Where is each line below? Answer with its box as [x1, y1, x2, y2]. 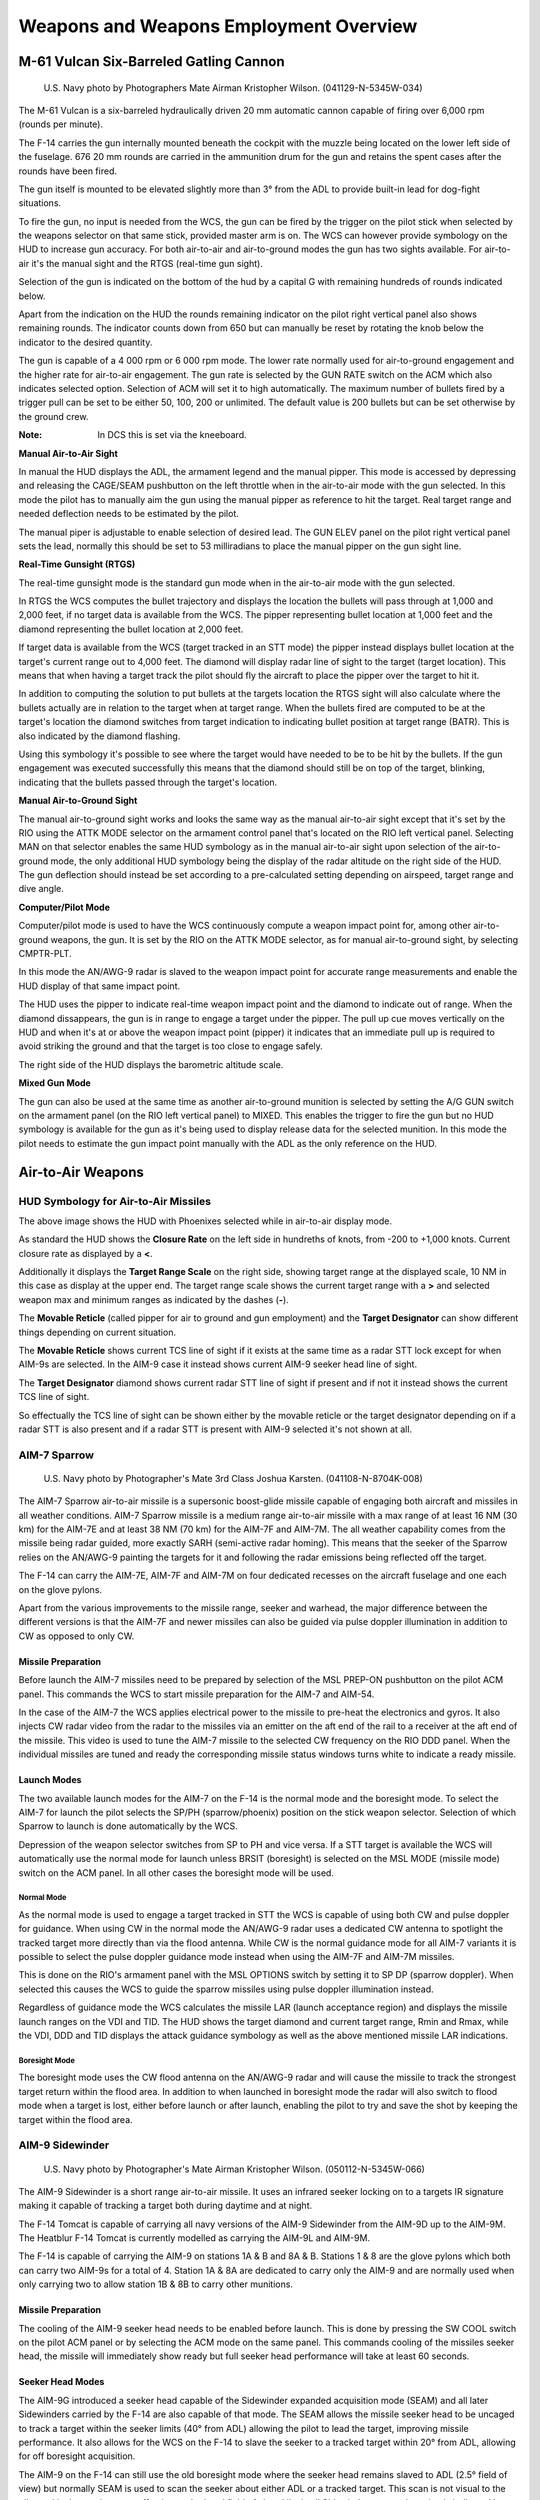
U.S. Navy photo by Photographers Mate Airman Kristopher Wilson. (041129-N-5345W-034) [43, 81, 424, 94]
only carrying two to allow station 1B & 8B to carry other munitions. [18, 2278, 294, 2290]
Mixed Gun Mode [18, 1077, 92, 1089]
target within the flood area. [18, 2113, 134, 2125]
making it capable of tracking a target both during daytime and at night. [18, 2200, 313, 2212]
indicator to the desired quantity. [18, 336, 153, 348]
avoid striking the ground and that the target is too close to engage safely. [18, 1040, 324, 1052]
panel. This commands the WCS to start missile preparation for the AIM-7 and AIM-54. [18, 1688, 375, 1700]
